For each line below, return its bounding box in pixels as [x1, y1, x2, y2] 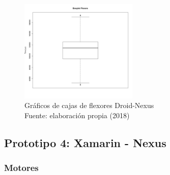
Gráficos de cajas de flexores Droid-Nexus [24, 100, 154, 111]
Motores [4, 161, 39, 173]
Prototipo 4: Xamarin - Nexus [4, 134, 166, 150]
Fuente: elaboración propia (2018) [24, 110, 130, 120]
